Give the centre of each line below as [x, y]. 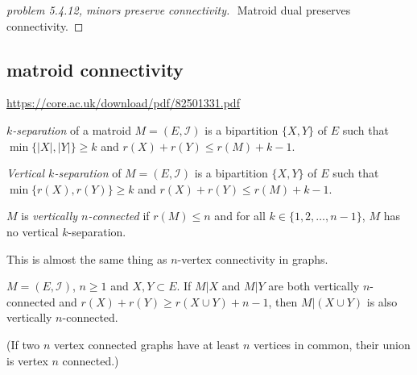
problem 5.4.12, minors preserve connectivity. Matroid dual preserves [179, 10]
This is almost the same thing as [87, 258]
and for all [240, 216]
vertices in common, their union [332, 344]
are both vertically [314, 286]
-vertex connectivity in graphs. [253, 258]
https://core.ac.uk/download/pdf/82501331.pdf [123, 103]
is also [382, 301]
